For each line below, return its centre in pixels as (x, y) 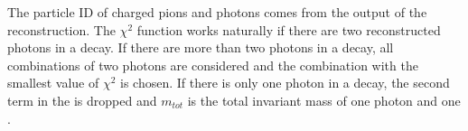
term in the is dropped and (82, 100)
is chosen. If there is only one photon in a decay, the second (285, 83)
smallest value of (53, 83)
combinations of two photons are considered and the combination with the (213, 65)
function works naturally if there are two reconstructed (289, 29)
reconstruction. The (61, 29)
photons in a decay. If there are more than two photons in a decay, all (201, 47)
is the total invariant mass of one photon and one (324, 100)
